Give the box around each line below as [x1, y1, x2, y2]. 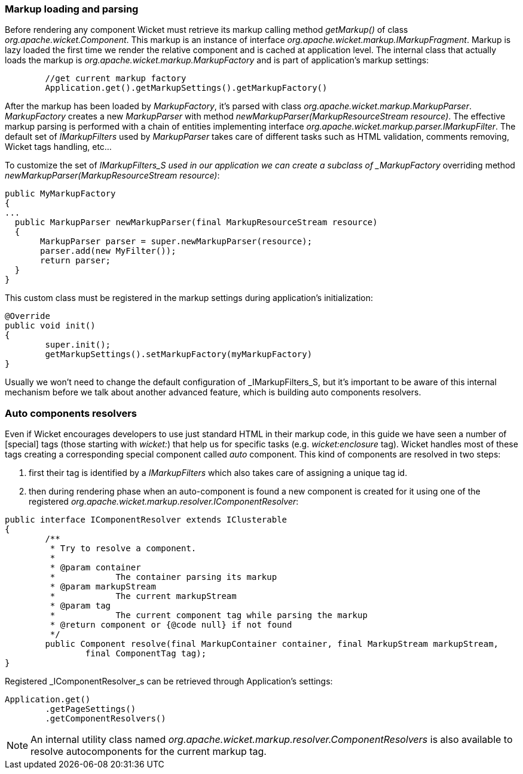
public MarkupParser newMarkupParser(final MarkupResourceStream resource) [14, 217, 378, 228]
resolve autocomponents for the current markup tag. [30, 745, 267, 758]
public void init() [5, 321, 96, 331]
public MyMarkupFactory [5, 189, 116, 199]
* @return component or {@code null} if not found [50, 620, 292, 630]
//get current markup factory [45, 73, 186, 84]
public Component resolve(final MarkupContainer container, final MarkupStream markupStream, [45, 639, 499, 649]
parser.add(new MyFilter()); [40, 246, 176, 256]
